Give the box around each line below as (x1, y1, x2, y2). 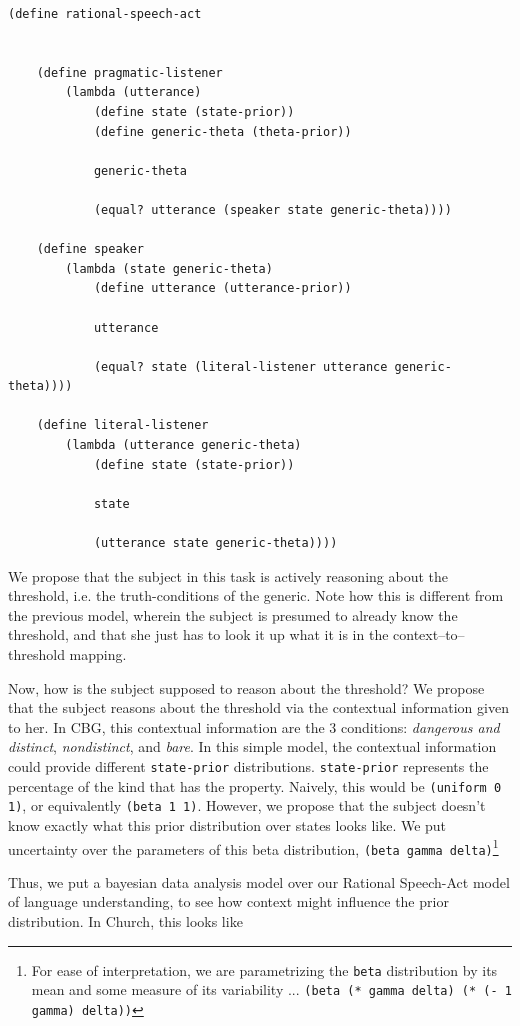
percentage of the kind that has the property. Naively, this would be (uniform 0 (8, 775, 502, 796)
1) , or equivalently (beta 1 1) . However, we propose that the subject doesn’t (8, 795, 486, 816)
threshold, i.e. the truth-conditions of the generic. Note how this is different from (8, 585, 504, 606)
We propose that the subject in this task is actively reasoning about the (8, 565, 448, 586)
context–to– (393, 624, 465, 645)
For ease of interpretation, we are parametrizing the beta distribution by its (31, 959, 498, 980)
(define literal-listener (36, 418, 209, 433)
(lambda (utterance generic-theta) (65, 438, 302, 453)
